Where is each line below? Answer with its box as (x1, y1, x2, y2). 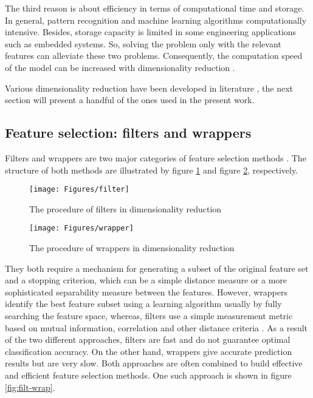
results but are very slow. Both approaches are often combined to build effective (5, 357, 303, 369)
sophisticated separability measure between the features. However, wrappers (5, 285, 287, 298)
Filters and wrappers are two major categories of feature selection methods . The (5, 151, 306, 164)
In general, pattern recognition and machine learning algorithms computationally (5, 13, 307, 26)
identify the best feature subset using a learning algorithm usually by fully (5, 297, 282, 310)
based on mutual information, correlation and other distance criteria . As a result (5, 321, 308, 334)
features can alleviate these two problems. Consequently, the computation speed (5, 49, 303, 62)
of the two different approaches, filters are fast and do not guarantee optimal (5, 333, 291, 346)
